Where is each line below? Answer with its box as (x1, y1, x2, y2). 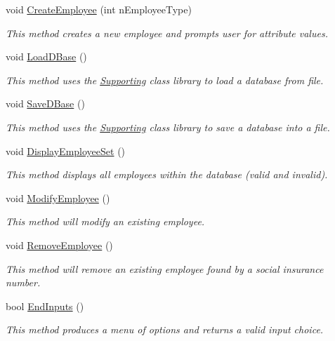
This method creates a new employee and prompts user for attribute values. (6, 25, 328, 40)
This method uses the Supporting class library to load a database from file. (6, 72, 324, 87)
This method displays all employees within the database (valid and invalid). (6, 167, 328, 182)
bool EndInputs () (6, 298, 84, 313)
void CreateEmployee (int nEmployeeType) (6, 2, 192, 16)
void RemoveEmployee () (6, 237, 113, 252)
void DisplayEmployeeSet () (6, 143, 126, 158)
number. (6, 275, 41, 290)
